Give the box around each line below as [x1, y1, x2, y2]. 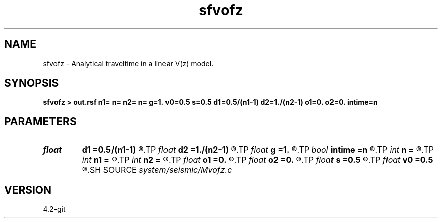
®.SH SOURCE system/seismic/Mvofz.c [82, 165, 232, 175]
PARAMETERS [4, 115, 77, 128]
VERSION [4, 183, 52, 196]
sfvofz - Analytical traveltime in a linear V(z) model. [43, 59, 214, 68]
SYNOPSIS [4, 77, 59, 90]
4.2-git [43, 205, 66, 214]
